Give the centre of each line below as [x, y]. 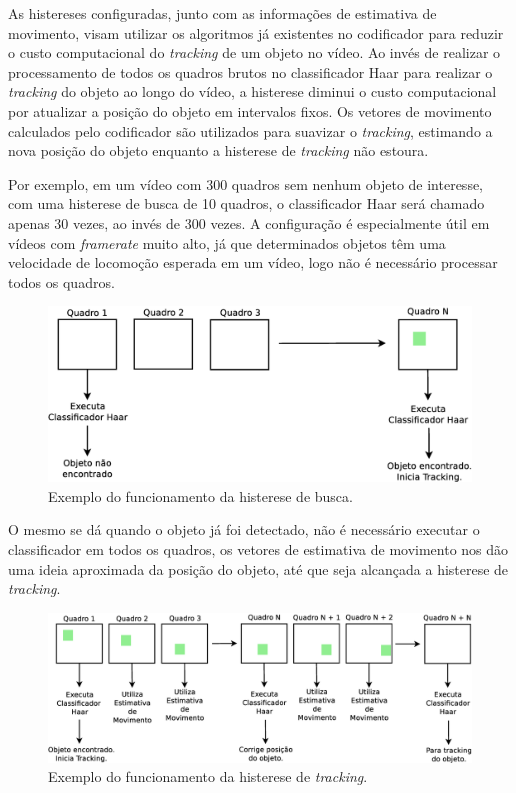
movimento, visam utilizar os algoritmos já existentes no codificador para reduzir [256, 32]
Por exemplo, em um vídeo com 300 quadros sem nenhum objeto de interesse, [246, 183]
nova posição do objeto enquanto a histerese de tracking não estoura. [218, 150]
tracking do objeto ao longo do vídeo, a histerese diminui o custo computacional [252, 91]
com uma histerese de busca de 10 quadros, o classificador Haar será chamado [246, 203]
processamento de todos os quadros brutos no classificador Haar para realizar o [250, 71]
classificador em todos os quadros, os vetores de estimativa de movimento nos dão [258, 549]
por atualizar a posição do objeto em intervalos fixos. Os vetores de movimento [250, 110]
